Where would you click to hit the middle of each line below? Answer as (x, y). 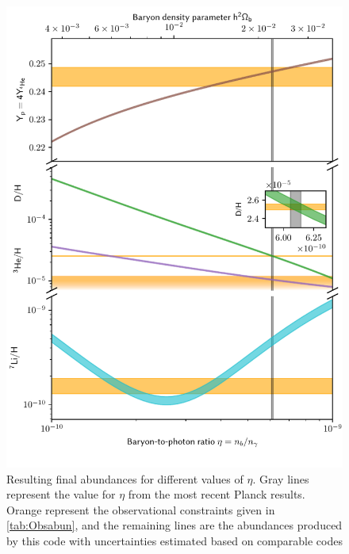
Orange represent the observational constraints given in (141, 509)
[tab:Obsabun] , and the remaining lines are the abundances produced (174, 525)
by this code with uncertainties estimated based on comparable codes (174, 540)
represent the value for (61, 494)
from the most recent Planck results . (217, 494)
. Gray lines (281, 478)
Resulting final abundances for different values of (125, 478)
